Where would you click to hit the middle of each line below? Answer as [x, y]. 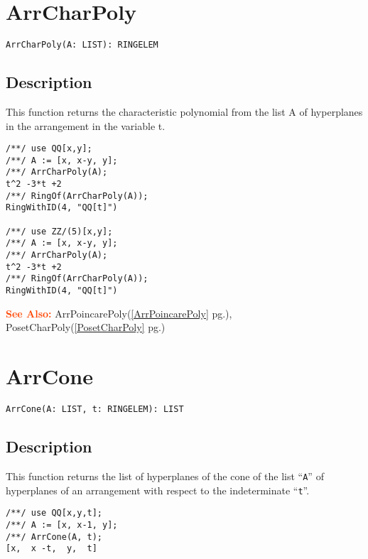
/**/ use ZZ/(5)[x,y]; [59, 231]
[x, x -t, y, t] [52, 549]
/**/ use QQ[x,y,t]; [54, 513]
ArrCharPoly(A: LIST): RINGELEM [82, 45]
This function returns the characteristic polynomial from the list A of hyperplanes [184, 111]
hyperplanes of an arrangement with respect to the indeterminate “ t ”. [158, 490]
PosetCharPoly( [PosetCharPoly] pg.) [86, 327]
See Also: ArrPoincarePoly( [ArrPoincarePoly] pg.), [119, 313]
